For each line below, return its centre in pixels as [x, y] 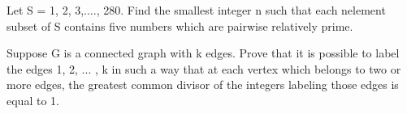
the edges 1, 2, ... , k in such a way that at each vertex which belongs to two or [204, 68]
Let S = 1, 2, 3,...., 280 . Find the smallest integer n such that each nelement [196, 10]
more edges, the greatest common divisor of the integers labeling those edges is [203, 84]
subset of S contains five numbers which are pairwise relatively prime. [180, 25]
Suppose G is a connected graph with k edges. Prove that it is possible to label [203, 53]
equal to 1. [33, 100]
